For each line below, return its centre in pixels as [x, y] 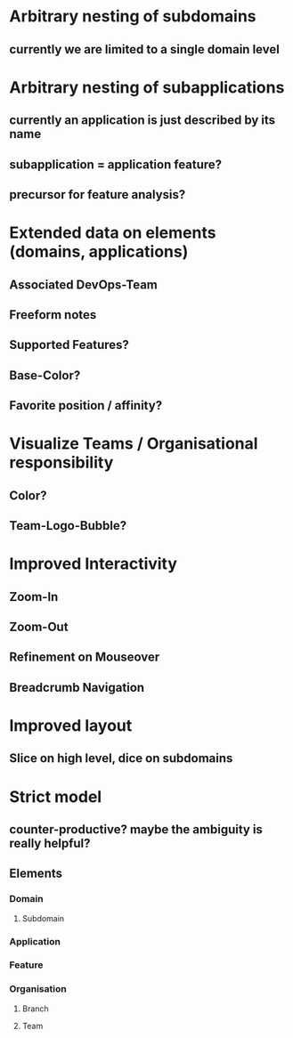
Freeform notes [53, 315]
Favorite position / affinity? [86, 405]
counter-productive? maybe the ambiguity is [136, 829]
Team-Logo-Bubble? [68, 526]
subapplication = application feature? [116, 164]
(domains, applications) [99, 252]
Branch [35, 1009]
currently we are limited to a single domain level [145, 49]
